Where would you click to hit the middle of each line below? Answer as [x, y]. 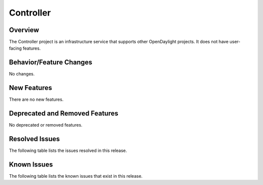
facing [15, 48]
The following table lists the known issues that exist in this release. [76, 176]
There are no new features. [36, 99]
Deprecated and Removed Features [64, 114]
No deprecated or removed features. [46, 125]
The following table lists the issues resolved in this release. [68, 150]
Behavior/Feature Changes [51, 63]
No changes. [22, 74]
